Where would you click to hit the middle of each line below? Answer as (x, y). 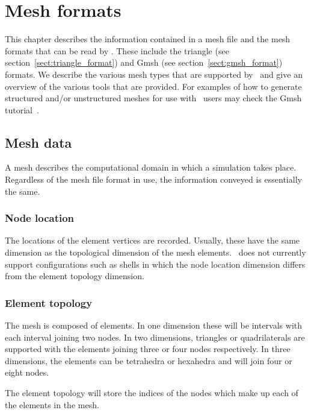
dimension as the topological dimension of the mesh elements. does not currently (155, 252)
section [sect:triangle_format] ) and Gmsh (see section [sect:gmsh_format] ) (144, 62)
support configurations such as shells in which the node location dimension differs (155, 264)
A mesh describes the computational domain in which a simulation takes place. (151, 167)
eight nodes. (27, 372)
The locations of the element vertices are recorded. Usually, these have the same (152, 240)
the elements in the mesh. (52, 404)
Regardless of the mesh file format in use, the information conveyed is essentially (153, 179)
